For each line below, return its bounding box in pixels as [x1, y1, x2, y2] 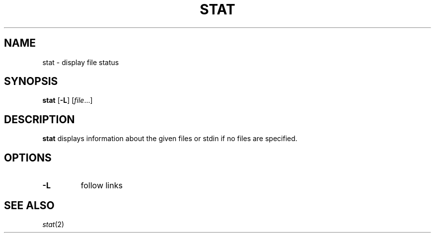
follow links [80, 180, 123, 191]
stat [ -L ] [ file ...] [42, 96, 93, 105]
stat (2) [42, 220, 65, 229]
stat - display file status [42, 58, 119, 67]
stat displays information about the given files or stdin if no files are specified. [42, 134, 297, 143]
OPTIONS [4, 151, 52, 164]
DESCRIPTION [4, 113, 75, 126]
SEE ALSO [4, 199, 55, 212]
